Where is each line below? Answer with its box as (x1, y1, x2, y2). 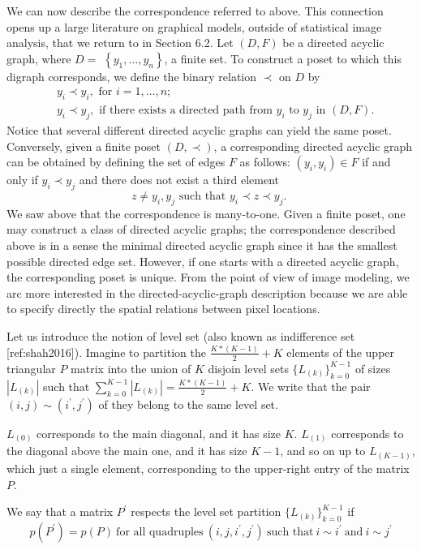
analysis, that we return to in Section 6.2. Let (6, 34, 234, 51)
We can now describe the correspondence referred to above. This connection (6, 2, 384, 19)
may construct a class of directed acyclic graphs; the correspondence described (6, 221, 396, 238)
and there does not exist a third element (79, 171, 280, 188)
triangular (6, 359, 56, 376)
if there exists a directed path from (99, 105, 273, 117)
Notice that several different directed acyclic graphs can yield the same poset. (6, 122, 392, 139)
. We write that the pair (251, 377, 371, 394)
